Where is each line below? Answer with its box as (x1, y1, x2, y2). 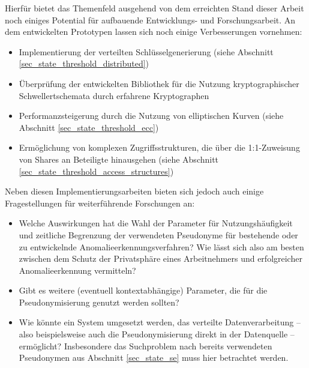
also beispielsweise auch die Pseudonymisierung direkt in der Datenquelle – (19, 328, 295, 340)
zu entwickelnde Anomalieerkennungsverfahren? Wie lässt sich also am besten (19, 240, 304, 253)
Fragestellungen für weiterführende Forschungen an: (5, 196, 195, 209)
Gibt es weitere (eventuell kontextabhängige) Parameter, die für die (19, 284, 268, 297)
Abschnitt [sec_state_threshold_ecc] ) (19, 121, 159, 133)
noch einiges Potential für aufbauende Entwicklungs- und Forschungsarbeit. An (5, 13, 296, 26)
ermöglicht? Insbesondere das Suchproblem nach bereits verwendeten (19, 339, 272, 352)
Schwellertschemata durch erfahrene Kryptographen (19, 89, 209, 101)
